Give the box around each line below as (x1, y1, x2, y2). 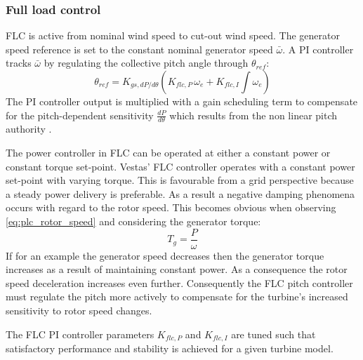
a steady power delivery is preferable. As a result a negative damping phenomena (6, 186, 355, 201)
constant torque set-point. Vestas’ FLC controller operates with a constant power (6, 159, 355, 173)
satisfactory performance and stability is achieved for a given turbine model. (6, 341, 334, 356)
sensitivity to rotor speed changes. (6, 303, 152, 318)
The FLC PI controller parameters (6, 326, 154, 341)
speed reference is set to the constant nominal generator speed (6, 41, 273, 56)
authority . (6, 121, 52, 136)
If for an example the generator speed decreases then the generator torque (6, 248, 324, 262)
